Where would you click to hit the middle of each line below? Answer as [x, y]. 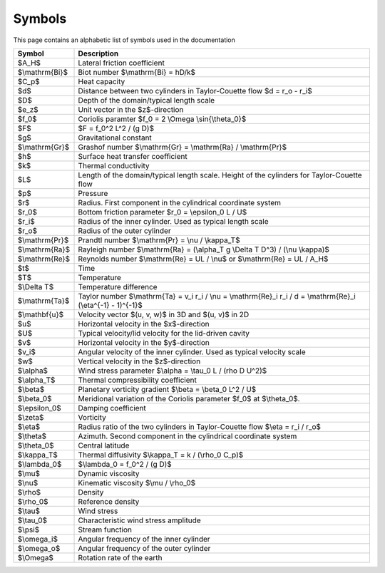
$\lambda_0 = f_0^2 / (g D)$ [125, 464]
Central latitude [104, 445]
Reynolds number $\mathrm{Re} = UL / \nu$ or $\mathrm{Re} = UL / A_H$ [203, 259]
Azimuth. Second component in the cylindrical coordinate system [188, 436]
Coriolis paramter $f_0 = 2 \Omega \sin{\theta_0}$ [162, 119]
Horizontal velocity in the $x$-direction [144, 324]
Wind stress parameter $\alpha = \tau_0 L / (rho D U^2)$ [173, 371]
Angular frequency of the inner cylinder [144, 539]
